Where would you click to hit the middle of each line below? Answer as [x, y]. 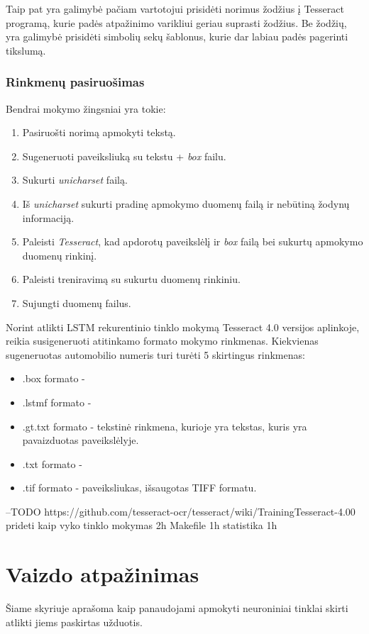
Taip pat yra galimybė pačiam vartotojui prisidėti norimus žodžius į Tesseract [175, 9]
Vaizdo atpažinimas [103, 574]
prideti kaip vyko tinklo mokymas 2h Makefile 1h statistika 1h [142, 525]
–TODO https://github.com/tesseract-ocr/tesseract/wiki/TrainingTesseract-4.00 [181, 511]
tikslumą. [26, 50]
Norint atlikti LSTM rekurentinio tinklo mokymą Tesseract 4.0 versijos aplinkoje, [183, 327]
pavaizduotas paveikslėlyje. [81, 440]
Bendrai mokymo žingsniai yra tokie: [86, 108]
